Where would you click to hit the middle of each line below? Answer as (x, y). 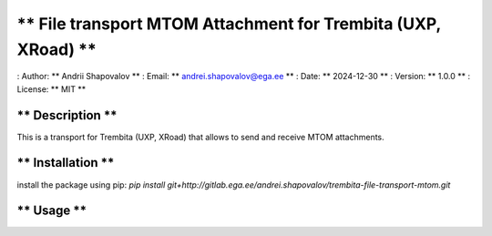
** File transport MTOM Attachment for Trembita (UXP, (229, 24)
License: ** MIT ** (51, 89)
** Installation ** (66, 163)
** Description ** (67, 115)
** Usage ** (52, 211)
